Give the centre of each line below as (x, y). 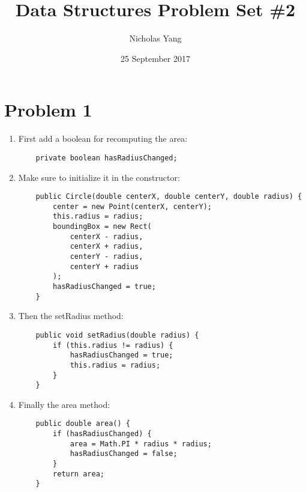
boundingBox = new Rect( (102, 227)
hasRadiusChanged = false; (124, 454)
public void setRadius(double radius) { (117, 335)
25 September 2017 (155, 58)
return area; (79, 474)
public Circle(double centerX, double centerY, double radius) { (169, 197)
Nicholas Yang (155, 38)
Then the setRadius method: (71, 316)
